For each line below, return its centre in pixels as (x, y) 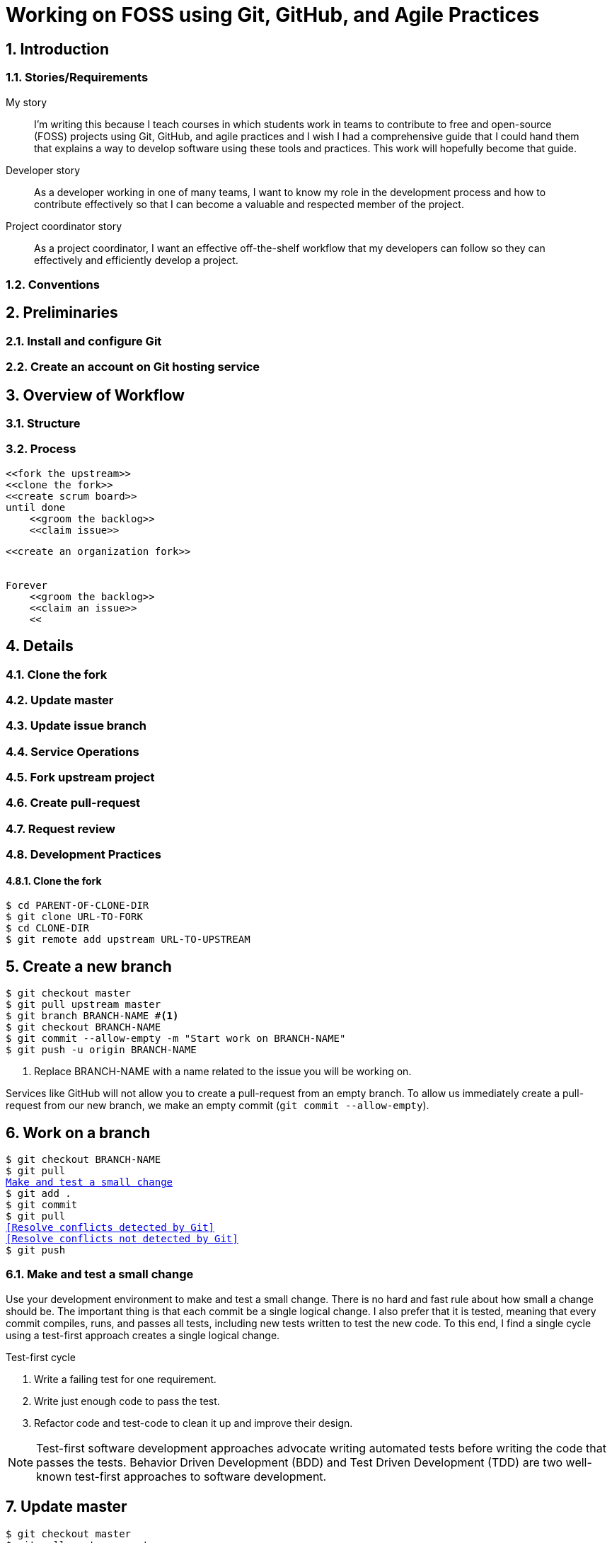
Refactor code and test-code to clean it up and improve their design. (194, 1423)
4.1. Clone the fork (57, 674)
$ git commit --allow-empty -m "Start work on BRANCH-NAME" (176, 1039)
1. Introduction (57, 49)
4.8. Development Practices (83, 855)
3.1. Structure (43, 423)
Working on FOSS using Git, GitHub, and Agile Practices (273, 15)
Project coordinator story (64, 226)
